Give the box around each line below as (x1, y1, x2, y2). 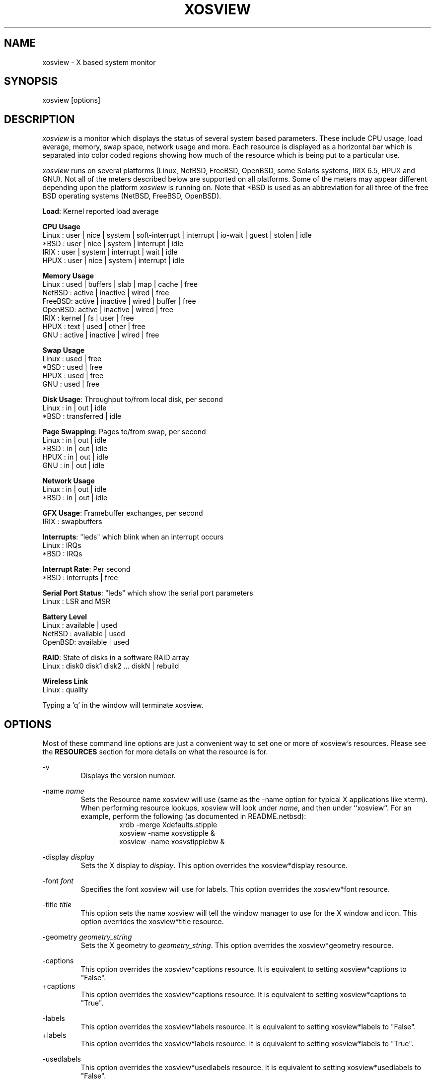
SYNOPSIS (4, 75, 58, 88)
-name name (42, 787, 84, 796)
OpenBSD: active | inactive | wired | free (42, 305, 173, 314)
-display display (42, 853, 95, 862)
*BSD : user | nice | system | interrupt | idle (42, 239, 184, 248)
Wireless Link (42, 677, 88, 686)
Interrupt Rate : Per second (42, 565, 131, 574)
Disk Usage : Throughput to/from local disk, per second (42, 395, 223, 404)
